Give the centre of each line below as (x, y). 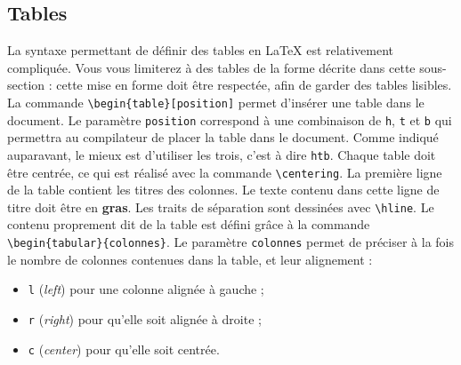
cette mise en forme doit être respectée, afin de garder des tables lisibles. (254, 85)
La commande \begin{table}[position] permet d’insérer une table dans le (216, 102)
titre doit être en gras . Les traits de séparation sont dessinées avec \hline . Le (221, 206)
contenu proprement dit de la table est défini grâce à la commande (189, 224)
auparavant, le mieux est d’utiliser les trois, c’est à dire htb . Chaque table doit (222, 154)
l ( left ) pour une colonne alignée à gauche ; (146, 289)
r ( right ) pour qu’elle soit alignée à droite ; (145, 318)
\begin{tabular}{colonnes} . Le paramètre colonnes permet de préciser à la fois (230, 242)
